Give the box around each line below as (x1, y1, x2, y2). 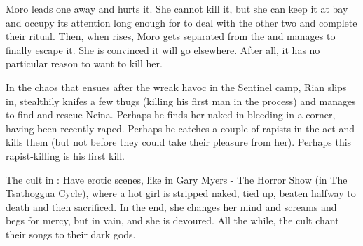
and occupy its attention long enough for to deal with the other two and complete (6, 15, 357, 29)
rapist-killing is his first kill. (6, 148, 125, 163)
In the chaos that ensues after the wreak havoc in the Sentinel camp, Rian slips (6, 79, 347, 94)
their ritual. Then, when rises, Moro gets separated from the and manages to (6, 29, 336, 43)
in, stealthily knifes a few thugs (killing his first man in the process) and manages (6, 93, 356, 108)
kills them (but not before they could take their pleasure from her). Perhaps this (6, 135, 352, 149)
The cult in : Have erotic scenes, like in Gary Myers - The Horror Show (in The (6, 172, 348, 186)
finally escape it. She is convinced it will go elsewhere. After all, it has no (6, 42, 320, 57)
